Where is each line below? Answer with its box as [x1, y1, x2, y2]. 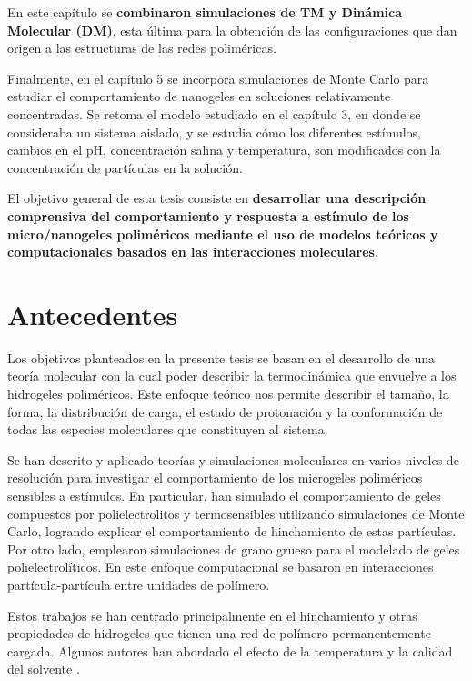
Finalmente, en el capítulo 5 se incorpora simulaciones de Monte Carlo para [7, 68, 429, 87]
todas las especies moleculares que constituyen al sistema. [7, 420, 328, 439]
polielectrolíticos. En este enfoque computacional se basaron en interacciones [7, 557, 434, 576]
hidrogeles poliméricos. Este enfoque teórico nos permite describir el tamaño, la [7, 384, 449, 403]
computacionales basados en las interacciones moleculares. [7, 242, 379, 261]
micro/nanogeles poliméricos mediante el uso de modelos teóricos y [7, 224, 438, 243]
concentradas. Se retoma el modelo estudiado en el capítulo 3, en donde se [7, 104, 421, 123]
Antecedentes [7, 295, 178, 332]
